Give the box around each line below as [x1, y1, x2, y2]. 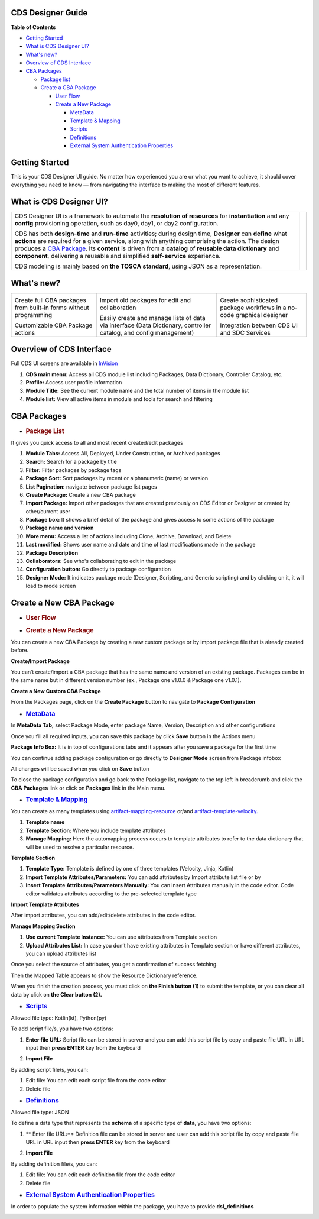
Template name [25, 819, 65, 826]
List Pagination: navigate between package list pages [25, 483, 157, 490]
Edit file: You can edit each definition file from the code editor [25, 1171, 175, 1178]
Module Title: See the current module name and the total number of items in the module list [25, 387, 249, 395]
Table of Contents [11, 24, 56, 31]
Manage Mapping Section [11, 923, 76, 930]
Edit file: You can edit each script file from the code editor [25, 1077, 167, 1084]
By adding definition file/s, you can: [11, 1160, 97, 1168]
